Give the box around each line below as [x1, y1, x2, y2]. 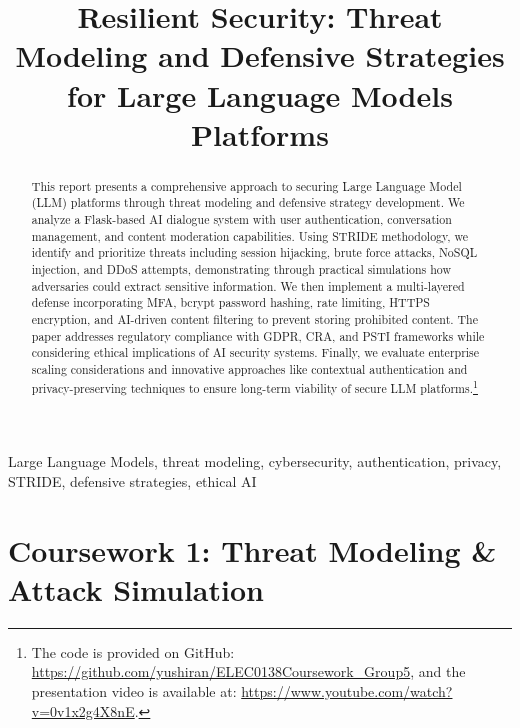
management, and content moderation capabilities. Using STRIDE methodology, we [31, 227, 469, 244]
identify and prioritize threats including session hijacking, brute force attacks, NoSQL [31, 244, 478, 261]
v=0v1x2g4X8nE [31, 700, 135, 721]
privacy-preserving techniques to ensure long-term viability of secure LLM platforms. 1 [31, 376, 478, 396]
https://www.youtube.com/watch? [241, 680, 453, 701]
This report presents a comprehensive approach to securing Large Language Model [31, 177, 462, 194]
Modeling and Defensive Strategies [15, 35, 505, 76]
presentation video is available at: [31, 680, 237, 701]
